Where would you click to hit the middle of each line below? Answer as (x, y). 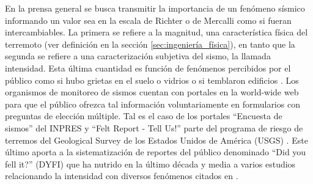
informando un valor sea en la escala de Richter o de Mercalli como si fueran (148, 20)
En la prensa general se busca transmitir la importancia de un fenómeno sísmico (155, 8)
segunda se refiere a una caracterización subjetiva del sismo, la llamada (138, 56)
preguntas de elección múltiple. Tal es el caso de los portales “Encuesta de (144, 116)
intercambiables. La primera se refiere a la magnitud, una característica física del (156, 32)
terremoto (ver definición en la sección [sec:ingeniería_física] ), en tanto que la (150, 44)
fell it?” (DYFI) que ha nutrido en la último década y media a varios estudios (150, 164)
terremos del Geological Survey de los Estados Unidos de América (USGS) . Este (156, 140)
